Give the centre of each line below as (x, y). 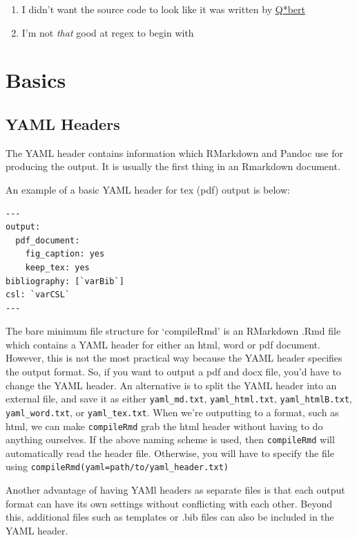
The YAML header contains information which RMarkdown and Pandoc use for (174, 152)
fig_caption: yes (65, 254)
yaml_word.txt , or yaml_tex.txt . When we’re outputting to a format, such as (172, 412)
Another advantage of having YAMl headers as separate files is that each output (175, 490)
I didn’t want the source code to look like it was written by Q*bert (163, 9)
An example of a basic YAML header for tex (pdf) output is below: (148, 189)
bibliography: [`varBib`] (65, 281)
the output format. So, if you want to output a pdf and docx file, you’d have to (173, 372)
